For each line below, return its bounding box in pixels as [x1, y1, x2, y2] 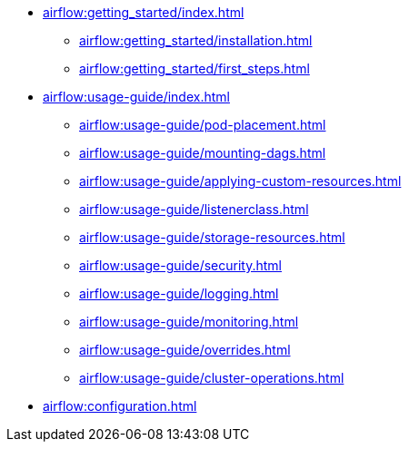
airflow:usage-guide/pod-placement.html [79, 117, 326, 132]
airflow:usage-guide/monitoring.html [79, 314, 299, 329]
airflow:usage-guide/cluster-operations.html [79, 370, 344, 386]
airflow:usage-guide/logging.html [79, 286, 279, 301]
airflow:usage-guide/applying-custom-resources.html [79, 173, 402, 189]
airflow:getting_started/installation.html [79, 33, 313, 48]
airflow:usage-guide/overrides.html [79, 342, 291, 357]
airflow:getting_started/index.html [43, 5, 244, 20]
